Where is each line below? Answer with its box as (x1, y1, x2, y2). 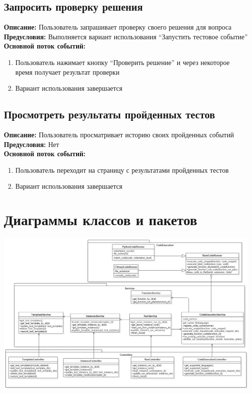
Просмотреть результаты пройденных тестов (4, 107, 215, 122)
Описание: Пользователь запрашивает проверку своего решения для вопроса (4, 22, 232, 32)
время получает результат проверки (15, 66, 120, 77)
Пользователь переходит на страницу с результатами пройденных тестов (15, 164, 229, 175)
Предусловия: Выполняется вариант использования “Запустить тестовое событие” (4, 31, 248, 41)
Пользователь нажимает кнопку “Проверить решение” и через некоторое (15, 57, 230, 67)
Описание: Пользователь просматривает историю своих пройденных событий (4, 129, 234, 139)
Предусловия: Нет (4, 139, 59, 149)
